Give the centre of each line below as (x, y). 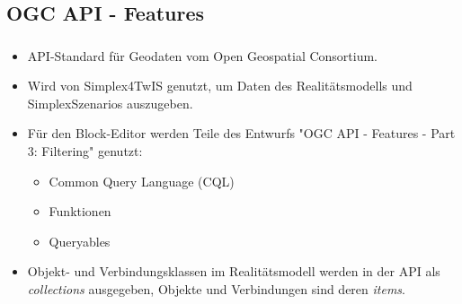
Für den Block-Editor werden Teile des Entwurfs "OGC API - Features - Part (241, 133)
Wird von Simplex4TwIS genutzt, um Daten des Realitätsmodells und (220, 86)
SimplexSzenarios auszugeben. (110, 103)
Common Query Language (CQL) (142, 181)
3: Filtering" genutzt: (85, 151)
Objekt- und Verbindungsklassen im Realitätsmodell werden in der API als (234, 271)
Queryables (80, 241)
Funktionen (80, 211)
